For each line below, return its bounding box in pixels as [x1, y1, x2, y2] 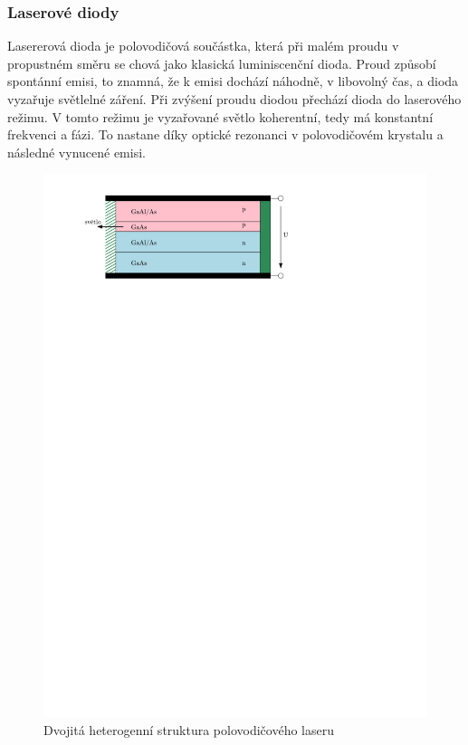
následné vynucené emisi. [7, 142, 146, 161]
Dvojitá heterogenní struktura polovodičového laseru [43, 720, 334, 739]
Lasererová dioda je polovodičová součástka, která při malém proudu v [7, 36, 399, 55]
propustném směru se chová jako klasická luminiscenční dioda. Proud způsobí [7, 53, 436, 72]
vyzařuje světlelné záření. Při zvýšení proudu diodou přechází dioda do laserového [7, 90, 462, 108]
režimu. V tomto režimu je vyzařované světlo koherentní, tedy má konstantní [7, 107, 434, 126]
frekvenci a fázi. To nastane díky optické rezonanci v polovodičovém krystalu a [7, 125, 444, 144]
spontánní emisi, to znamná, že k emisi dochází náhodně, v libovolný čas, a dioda [7, 72, 459, 91]
